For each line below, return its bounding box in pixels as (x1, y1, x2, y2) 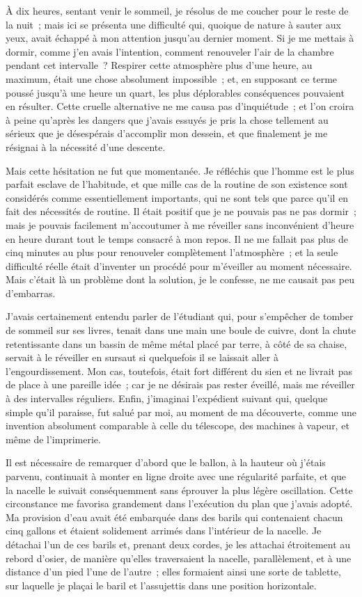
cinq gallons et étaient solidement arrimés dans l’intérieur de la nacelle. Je (6, 523, 322, 538)
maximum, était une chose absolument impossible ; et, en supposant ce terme (6, 71, 338, 86)
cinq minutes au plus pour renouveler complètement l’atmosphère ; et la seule (6, 245, 338, 260)
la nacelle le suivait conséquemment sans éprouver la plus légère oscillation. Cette (6, 482, 353, 497)
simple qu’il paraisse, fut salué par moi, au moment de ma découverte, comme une (6, 404, 356, 419)
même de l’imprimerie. (6, 431, 101, 446)
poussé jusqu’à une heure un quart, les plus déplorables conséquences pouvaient (6, 85, 345, 99)
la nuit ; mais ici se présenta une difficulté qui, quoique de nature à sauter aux (6, 17, 341, 31)
